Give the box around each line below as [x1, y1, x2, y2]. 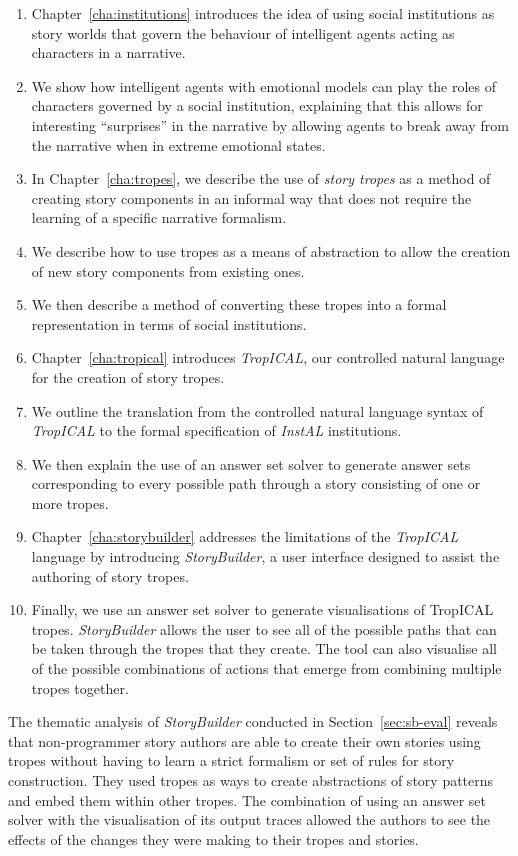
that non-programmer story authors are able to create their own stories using [8, 730, 481, 751]
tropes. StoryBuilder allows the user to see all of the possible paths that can [31, 618, 497, 639]
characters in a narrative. [31, 42, 186, 63]
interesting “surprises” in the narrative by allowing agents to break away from [31, 114, 509, 135]
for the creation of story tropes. [31, 366, 225, 387]
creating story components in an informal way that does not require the [31, 187, 472, 208]
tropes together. [31, 677, 129, 698]
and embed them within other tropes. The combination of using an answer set [8, 789, 486, 810]
